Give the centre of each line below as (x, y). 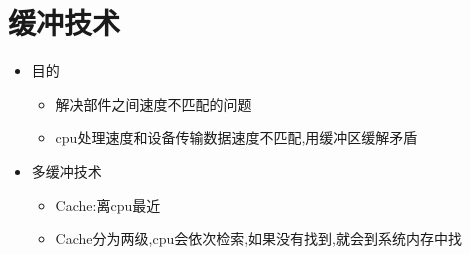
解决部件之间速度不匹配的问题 (153, 103)
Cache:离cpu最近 (108, 204)
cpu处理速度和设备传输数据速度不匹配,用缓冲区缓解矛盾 (236, 137)
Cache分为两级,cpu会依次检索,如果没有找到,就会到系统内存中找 (258, 238)
